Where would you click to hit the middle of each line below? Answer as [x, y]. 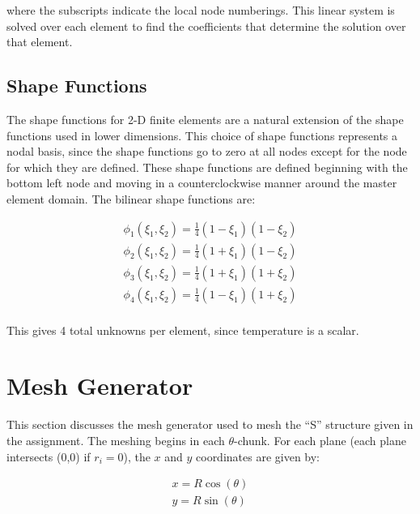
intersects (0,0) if [49, 456]
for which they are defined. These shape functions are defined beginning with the [207, 167]
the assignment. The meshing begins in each [116, 441]
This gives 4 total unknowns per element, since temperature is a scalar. [183, 330]
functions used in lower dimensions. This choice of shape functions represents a [202, 135]
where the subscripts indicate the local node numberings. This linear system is [201, 10]
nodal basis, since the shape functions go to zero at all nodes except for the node [207, 151]
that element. [40, 42]
